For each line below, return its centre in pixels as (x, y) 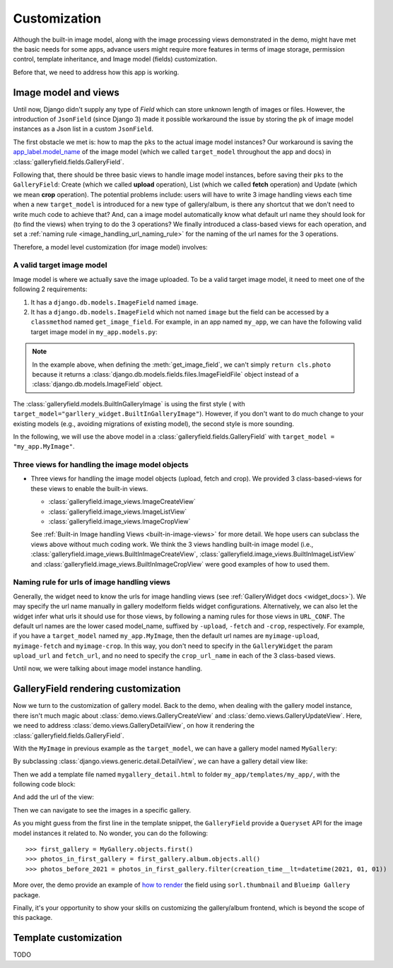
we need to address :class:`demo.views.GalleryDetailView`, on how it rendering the (134, 726)
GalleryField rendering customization (97, 689)
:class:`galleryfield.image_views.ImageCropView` (119, 521)
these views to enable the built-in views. (89, 488)
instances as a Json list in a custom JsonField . (83, 129)
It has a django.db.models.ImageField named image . (115, 302)
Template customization (68, 938)
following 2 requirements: (50, 289)
